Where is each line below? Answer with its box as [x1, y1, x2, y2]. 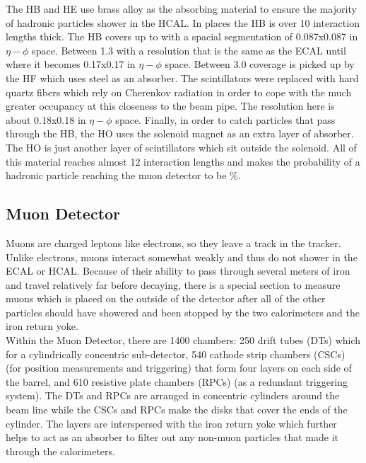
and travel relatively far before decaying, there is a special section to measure [6, 277, 341, 292]
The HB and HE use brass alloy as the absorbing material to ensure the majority [6, 1, 357, 16]
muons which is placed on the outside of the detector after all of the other [6, 291, 326, 306]
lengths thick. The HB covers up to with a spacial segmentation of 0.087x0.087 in [6, 29, 358, 44]
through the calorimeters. [6, 443, 115, 458]
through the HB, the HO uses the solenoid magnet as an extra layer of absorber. [6, 126, 354, 141]
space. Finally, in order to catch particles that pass [115, 112, 336, 127]
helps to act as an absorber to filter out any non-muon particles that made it [6, 430, 339, 445]
